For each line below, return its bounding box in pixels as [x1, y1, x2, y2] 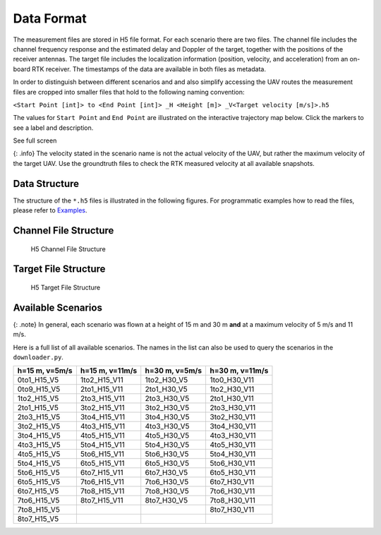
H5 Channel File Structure [30, 244, 106, 253]
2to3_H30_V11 [210, 403, 256, 413]
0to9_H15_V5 [17, 385, 61, 395]
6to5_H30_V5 [145, 459, 190, 469]
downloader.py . [13, 353, 64, 361]
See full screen [13, 136, 57, 145]
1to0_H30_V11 [210, 375, 254, 385]
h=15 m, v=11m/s [80, 366, 138, 375]
